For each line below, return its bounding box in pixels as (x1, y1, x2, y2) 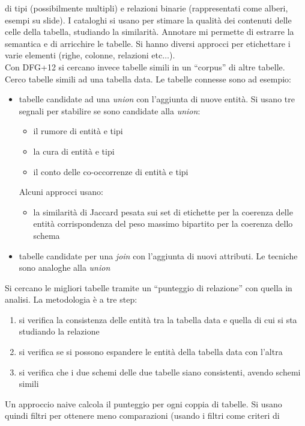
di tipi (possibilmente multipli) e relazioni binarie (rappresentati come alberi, (5, 2, 288, 14)
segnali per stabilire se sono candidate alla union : (19, 104, 201, 117)
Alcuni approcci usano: (19, 185, 103, 198)
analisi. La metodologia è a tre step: (5, 293, 137, 306)
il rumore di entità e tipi (33, 125, 123, 137)
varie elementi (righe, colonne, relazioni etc (5, 49, 163, 61)
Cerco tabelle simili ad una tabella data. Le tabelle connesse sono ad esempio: (5, 72, 291, 85)
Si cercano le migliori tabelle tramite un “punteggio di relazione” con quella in (5, 281, 292, 294)
